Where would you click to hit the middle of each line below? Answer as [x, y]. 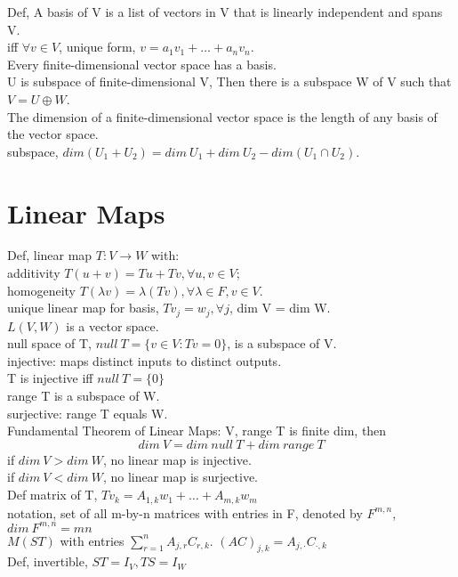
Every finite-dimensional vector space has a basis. [142, 64]
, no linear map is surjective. [180, 477]
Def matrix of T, [52, 495]
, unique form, [97, 47]
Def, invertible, [48, 561]
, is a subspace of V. [282, 343]
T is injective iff [50, 378]
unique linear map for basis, [83, 308]
